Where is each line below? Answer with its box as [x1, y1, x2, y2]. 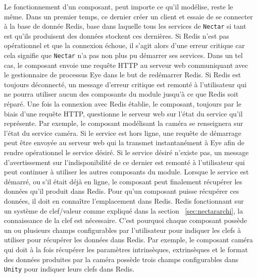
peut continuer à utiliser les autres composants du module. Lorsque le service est [4, 166, 249, 177]
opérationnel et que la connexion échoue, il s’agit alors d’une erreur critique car [4, 40, 245, 51]
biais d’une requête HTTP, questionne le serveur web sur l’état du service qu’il [4, 108, 243, 118]
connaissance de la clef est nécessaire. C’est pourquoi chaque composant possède [4, 215, 247, 225]
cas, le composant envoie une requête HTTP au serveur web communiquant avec [4, 59, 248, 70]
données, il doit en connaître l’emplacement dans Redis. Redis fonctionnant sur [4, 196, 244, 206]
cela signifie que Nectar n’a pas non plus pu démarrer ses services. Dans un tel [4, 50, 243, 60]
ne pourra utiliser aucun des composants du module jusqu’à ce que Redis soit [4, 89, 239, 99]
